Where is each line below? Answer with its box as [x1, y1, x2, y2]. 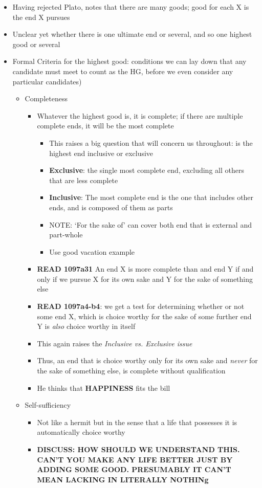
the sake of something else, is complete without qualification [37, 365, 226, 376]
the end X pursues [12, 11, 70, 22]
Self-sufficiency [25, 400, 71, 410]
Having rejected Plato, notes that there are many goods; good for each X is [12, 2, 249, 12]
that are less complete [49, 174, 118, 185]
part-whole [49, 229, 83, 240]
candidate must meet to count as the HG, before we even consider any [12, 65, 233, 76]
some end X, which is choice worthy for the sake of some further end [37, 310, 252, 321]
